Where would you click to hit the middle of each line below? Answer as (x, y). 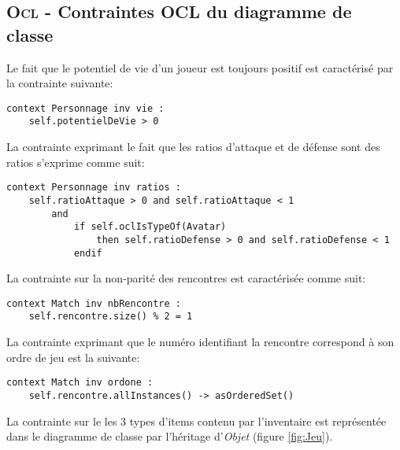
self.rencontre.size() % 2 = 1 (111, 317)
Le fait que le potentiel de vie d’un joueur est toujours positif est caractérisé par (200, 67)
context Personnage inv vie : (85, 108)
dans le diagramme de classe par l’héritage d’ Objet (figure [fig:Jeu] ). (170, 436)
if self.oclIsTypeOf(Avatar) (150, 227)
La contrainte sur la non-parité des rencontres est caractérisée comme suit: (186, 278)
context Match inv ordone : (80, 383)
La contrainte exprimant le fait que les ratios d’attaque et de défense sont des (193, 147)
